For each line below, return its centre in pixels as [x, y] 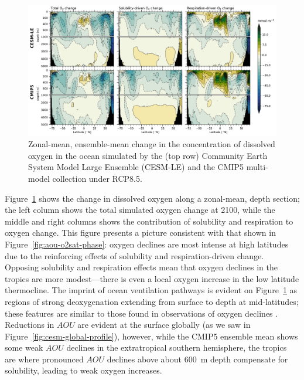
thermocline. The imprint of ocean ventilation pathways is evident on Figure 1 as [151, 290]
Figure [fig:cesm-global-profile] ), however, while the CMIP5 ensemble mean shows [151, 336]
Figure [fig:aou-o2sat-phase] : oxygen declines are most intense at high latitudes [147, 244]
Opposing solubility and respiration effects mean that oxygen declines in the [141, 267]
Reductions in [30, 325]
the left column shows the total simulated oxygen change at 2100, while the [140, 210]
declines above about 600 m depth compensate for [197, 359]
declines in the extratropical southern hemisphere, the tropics [177, 347]
